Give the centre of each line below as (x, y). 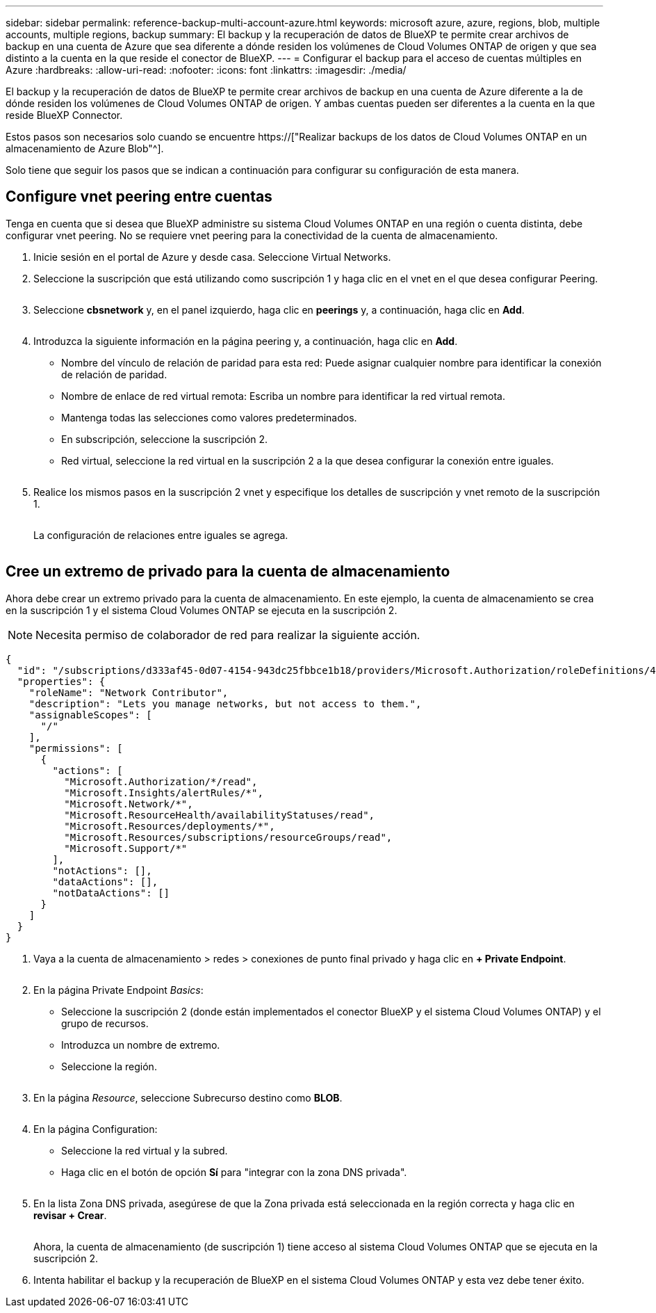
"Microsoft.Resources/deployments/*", (170, 826)
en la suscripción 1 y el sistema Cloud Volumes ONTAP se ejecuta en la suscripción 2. (202, 610)
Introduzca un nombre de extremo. (141, 1045)
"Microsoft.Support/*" (126, 848)
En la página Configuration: (96, 1129)
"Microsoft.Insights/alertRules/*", (164, 792)
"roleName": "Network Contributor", (129, 692)
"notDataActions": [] (111, 893)
